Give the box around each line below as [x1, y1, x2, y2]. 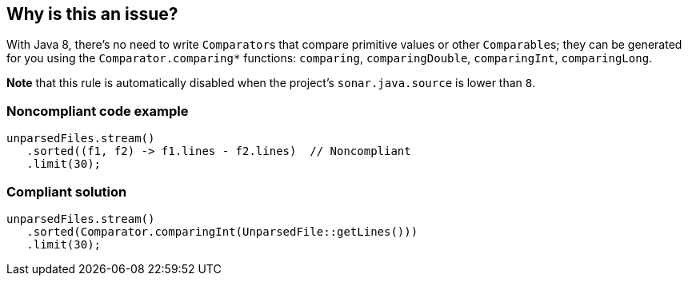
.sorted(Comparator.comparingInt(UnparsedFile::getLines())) [26, 224, 418, 238]
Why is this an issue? [6, 4, 178, 24]
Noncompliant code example [6, 102, 189, 119]
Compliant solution [6, 183, 127, 200]
